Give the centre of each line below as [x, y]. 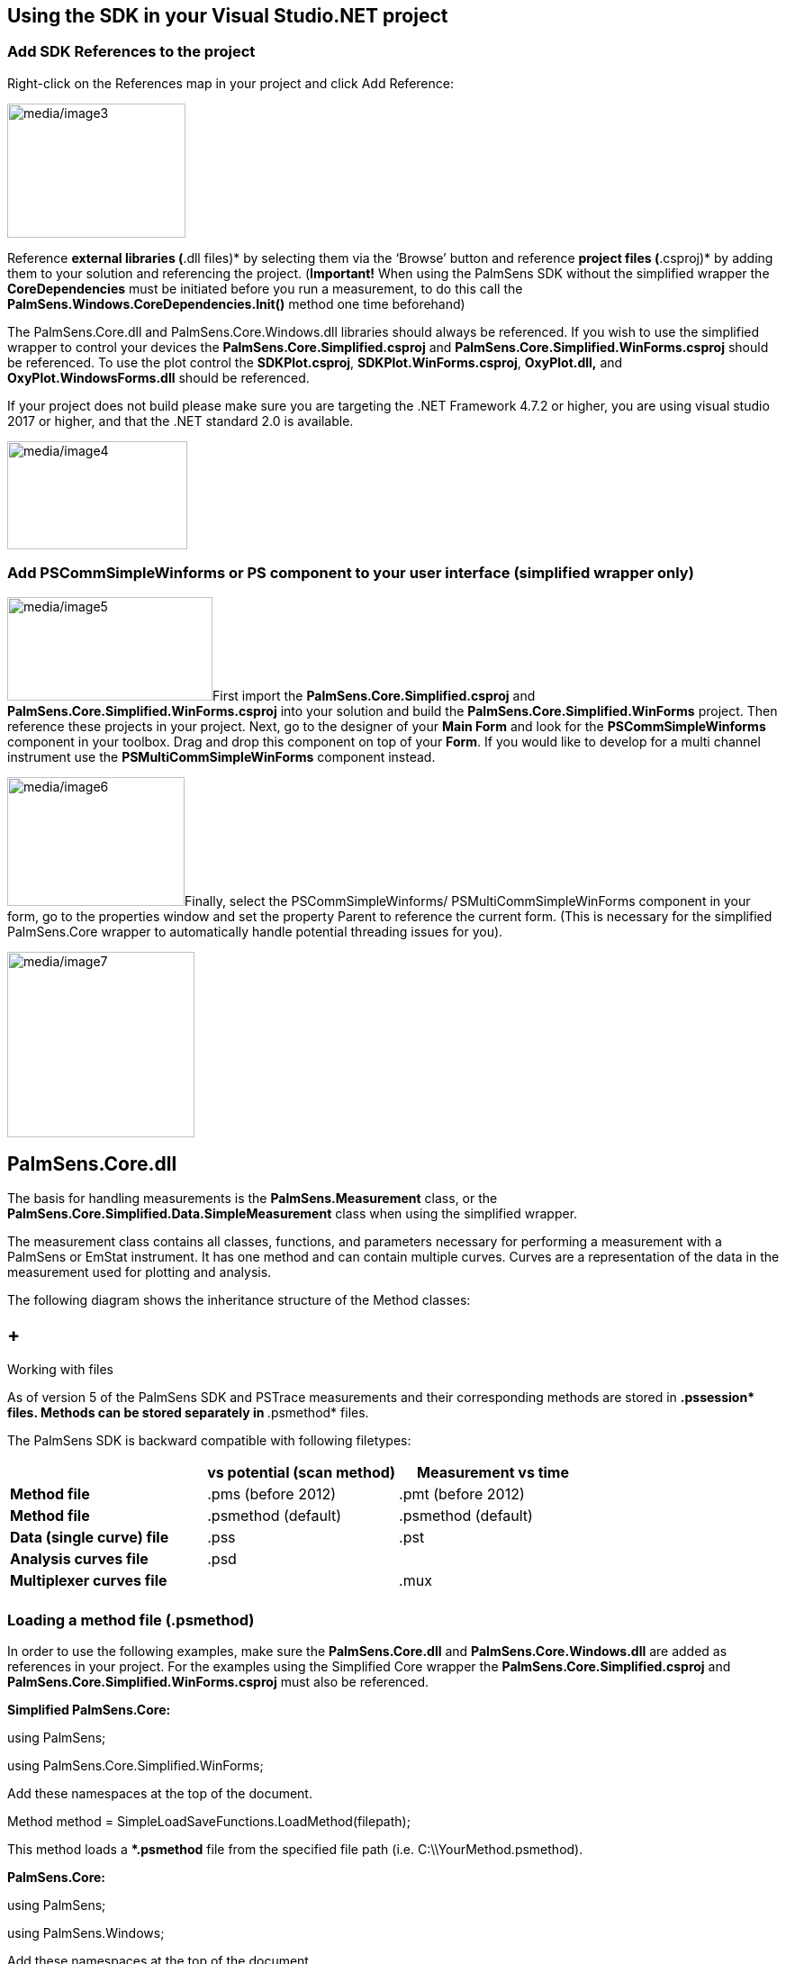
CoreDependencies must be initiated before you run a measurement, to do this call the [265, 288]
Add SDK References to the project [131, 52]
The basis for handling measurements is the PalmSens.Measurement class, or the [253, 1199]
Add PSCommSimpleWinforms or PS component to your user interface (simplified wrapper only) [351, 573]
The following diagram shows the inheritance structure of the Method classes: [239, 1300]
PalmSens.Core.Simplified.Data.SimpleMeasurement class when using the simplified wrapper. [293, 1214]
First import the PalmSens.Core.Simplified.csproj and [374, 695]
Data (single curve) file [90, 1538]
